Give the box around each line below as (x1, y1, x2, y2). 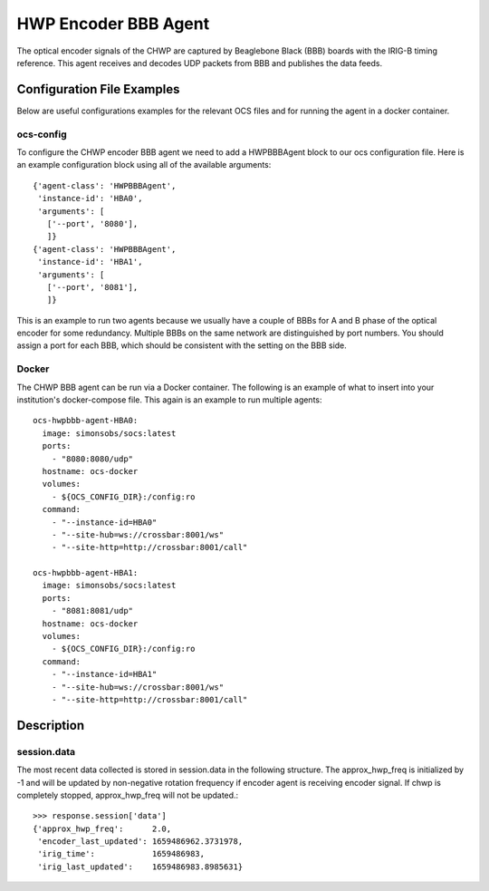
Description (16, 717, 85, 733)
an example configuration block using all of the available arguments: (16, 160, 272, 170)
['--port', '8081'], (46, 282, 139, 292)
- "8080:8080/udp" (51, 453, 134, 464)
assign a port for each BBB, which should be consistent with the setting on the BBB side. (16, 340, 348, 351)
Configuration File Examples (16, 82, 180, 97)
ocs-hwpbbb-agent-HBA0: (33, 415, 139, 426)
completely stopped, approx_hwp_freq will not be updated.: (16, 789, 239, 800)
